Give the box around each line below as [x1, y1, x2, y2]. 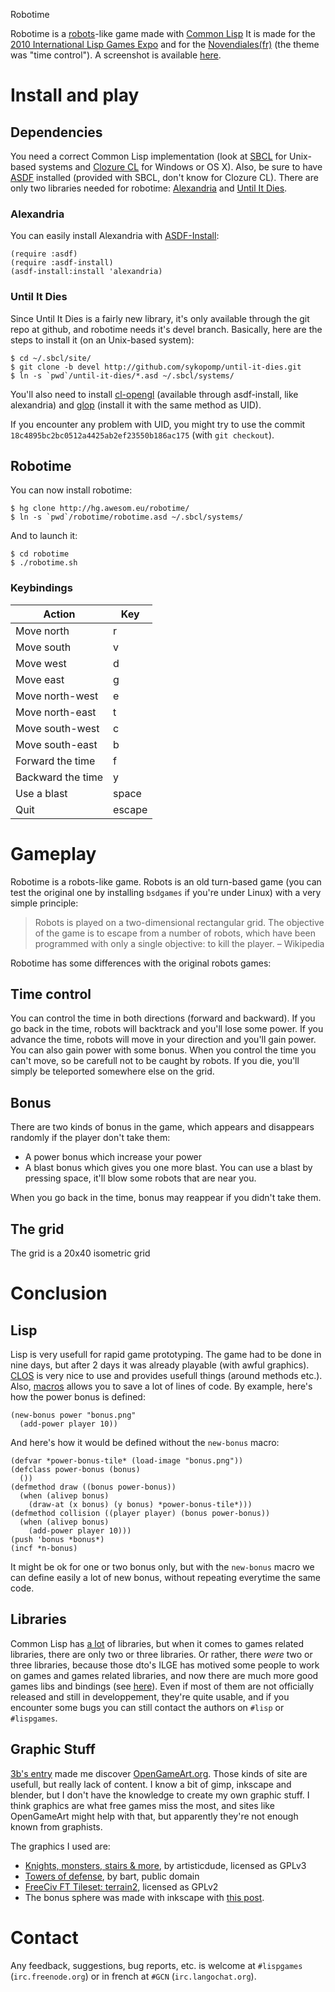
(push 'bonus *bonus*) [10, 1535, 105, 1545]
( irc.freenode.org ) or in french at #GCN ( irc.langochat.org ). [10, 1970, 257, 1982]
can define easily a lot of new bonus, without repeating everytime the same [10, 1572, 321, 1584]
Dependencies [10, 124, 103, 141]
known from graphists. [10, 1820, 103, 1833]
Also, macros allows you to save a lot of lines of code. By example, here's [10, 1380, 313, 1393]
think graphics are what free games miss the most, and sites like [10, 1799, 275, 1811]
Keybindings [10, 581, 73, 595]
